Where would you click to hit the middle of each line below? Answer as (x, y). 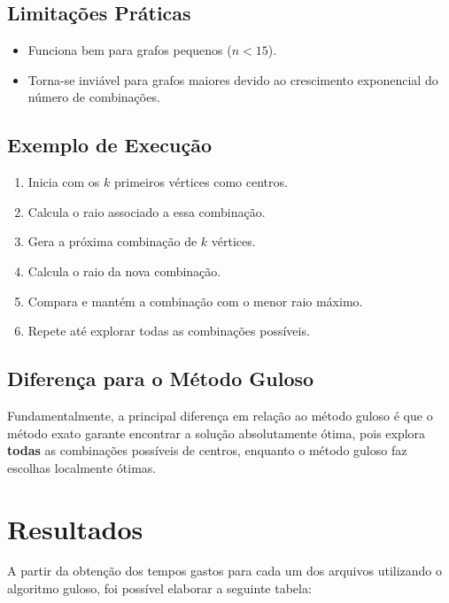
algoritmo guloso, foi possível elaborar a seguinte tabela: (159, 588)
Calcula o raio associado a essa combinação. (147, 211)
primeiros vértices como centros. (201, 182)
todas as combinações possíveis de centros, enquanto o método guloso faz (207, 450)
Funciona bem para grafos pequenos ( (130, 50)
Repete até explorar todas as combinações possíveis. (169, 331)
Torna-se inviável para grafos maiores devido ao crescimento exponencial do (233, 79)
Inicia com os (64, 182)
